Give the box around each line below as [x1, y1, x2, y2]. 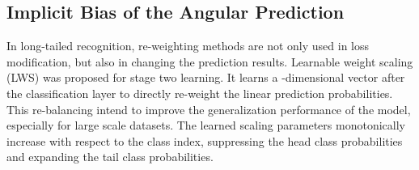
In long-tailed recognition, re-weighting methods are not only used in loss [6, 37, 370, 54]
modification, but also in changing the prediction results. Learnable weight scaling [6, 53, 413, 70]
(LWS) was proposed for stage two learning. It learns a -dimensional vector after [6, 69, 405, 86]
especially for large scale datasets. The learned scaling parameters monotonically [6, 117, 405, 134]
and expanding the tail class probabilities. [6, 148, 214, 165]
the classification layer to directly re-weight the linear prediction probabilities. [6, 84, 393, 101]
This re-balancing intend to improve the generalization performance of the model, [6, 100, 411, 117]
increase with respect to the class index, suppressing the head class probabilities [6, 132, 403, 149]
